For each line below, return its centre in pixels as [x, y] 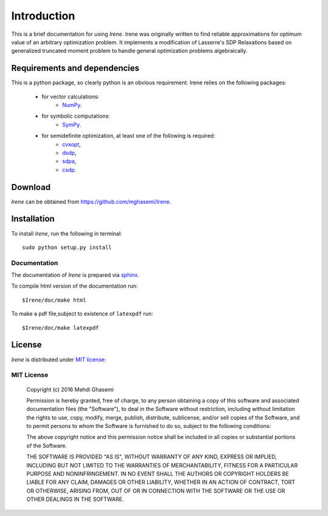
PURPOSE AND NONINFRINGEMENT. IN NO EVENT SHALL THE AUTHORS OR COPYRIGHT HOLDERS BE [158, 474]
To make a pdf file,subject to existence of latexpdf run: [82, 314]
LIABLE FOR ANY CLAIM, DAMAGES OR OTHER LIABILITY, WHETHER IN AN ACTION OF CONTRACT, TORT [161, 482]
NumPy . [72, 105]
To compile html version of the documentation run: [74, 286]
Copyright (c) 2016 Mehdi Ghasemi [70, 389]
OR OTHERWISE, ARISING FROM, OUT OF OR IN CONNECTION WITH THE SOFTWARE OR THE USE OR [156, 491]
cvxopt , [72, 144]
